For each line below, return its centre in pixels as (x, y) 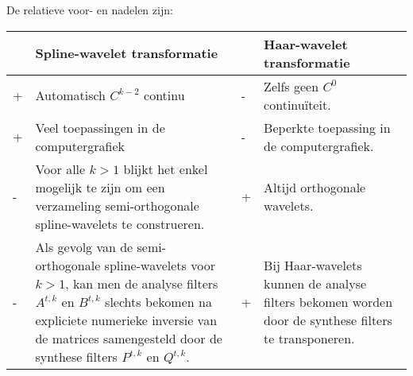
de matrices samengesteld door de (129, 338)
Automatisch (70, 95)
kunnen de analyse (315, 283)
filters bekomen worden (328, 301)
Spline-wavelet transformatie (127, 53)
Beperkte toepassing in (327, 127)
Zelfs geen (291, 86)
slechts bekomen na (158, 301)
